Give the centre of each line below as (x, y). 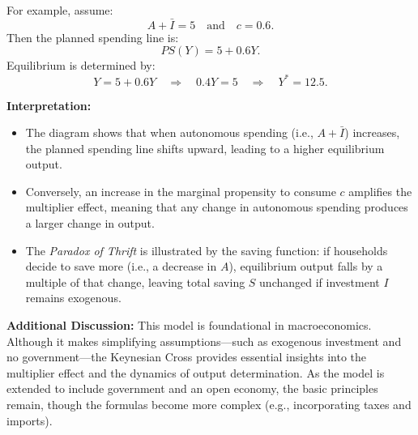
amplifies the (380, 191)
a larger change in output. (90, 223)
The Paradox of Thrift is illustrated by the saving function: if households (207, 250)
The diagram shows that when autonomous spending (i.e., (169, 132)
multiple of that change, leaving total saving (135, 281)
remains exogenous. (73, 298)
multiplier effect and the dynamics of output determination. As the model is (196, 372)
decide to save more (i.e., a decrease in (121, 266)
